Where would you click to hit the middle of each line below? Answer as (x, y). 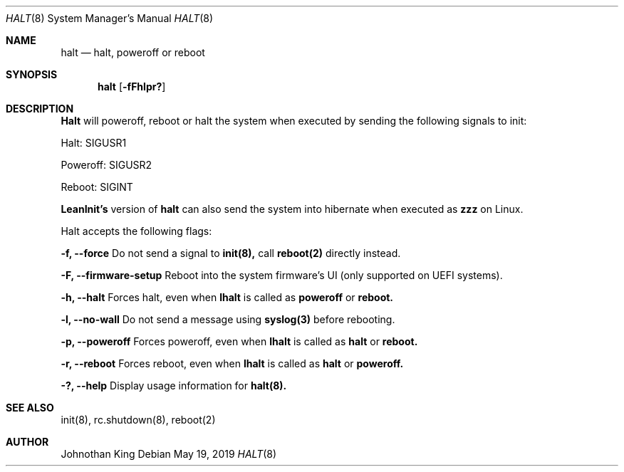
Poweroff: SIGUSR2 (106, 165)
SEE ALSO (30, 408)
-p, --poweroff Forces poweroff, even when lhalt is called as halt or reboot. (239, 341)
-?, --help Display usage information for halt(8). (174, 386)
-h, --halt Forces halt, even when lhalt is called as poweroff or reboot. (227, 297)
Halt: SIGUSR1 (94, 143)
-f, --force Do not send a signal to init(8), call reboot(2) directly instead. (231, 253)
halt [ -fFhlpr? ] (132, 86)
